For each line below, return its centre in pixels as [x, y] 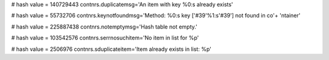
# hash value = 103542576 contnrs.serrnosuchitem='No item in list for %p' [105, 38]
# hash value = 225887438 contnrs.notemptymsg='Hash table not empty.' [104, 27]
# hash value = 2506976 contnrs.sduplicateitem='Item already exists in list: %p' [111, 49]
